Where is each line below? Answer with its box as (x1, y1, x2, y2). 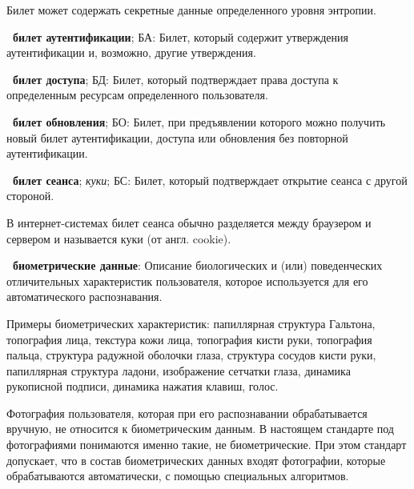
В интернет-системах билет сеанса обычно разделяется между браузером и (6, 214, 372, 230)
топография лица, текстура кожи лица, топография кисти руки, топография (6, 331, 372, 347)
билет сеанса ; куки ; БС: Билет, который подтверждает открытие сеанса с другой (13, 171, 408, 188)
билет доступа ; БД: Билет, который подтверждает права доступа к (13, 70, 339, 87)
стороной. (6, 187, 54, 204)
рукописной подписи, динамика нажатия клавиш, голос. (6, 378, 279, 395)
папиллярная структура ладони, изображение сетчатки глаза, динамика (6, 362, 351, 379)
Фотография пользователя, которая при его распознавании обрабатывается (6, 404, 368, 421)
